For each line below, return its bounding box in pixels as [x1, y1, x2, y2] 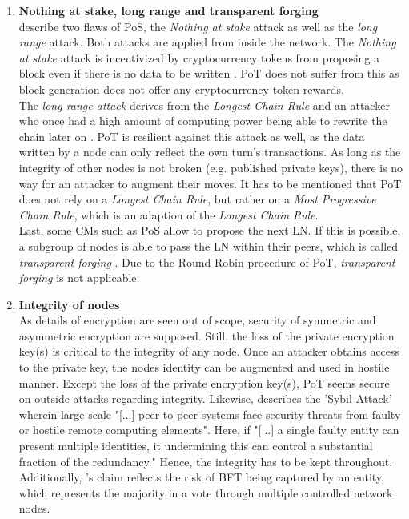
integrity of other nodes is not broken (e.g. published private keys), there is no [18, 159, 403, 175]
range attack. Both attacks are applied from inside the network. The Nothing [18, 34, 396, 50]
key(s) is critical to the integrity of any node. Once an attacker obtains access [18, 343, 400, 360]
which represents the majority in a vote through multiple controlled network [18, 484, 393, 501]
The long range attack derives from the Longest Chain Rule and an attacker [18, 96, 390, 113]
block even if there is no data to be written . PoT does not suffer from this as [18, 65, 399, 82]
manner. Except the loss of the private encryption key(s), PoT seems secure [18, 374, 390, 391]
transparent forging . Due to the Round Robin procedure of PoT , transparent [18, 253, 395, 270]
